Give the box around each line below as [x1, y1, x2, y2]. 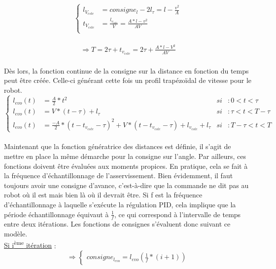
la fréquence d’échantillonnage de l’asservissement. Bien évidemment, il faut [4, 170, 233, 181]
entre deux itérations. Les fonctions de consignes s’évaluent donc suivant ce [4, 219, 231, 229]
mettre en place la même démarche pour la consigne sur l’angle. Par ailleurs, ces [4, 151, 246, 161]
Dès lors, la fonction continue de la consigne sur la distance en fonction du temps [4, 65, 249, 76]
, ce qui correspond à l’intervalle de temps [114, 209, 241, 219]
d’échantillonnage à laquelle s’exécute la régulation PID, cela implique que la [4, 199, 236, 210]
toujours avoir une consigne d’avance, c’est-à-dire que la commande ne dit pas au [4, 180, 249, 190]
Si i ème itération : [4, 238, 56, 250]
